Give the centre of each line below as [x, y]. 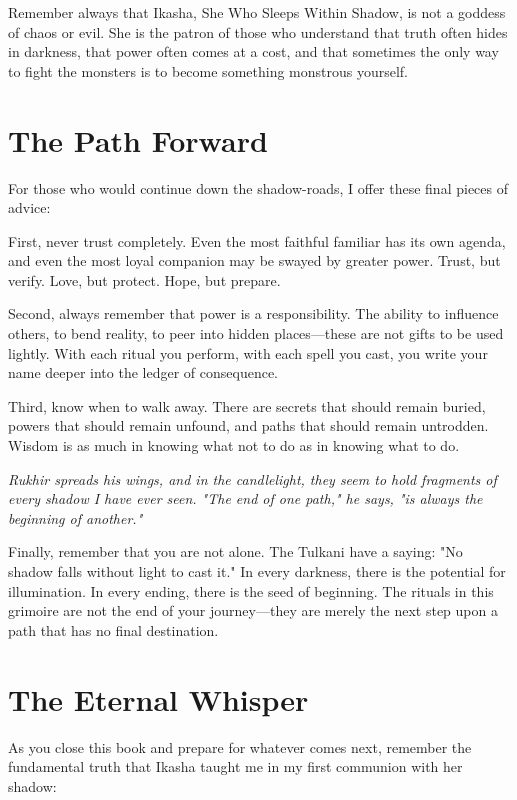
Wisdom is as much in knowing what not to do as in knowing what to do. [234, 445]
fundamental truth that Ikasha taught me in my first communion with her [235, 766]
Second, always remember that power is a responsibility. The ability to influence [253, 313]
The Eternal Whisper [158, 698]
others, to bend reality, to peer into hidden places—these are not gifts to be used [256, 333]
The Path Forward [138, 139]
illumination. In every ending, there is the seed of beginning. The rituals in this [251, 590]
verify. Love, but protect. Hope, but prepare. [144, 279]
